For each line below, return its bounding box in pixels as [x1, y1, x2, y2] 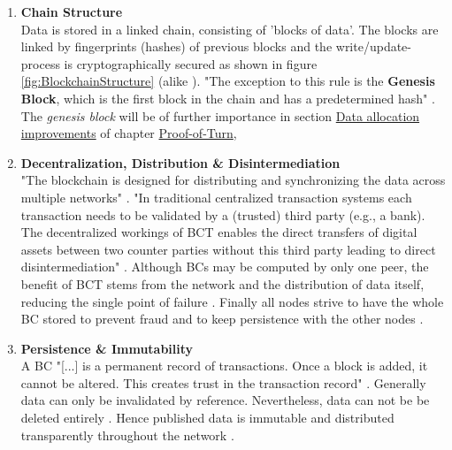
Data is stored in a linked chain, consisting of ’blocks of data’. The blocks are [20, 19, 439, 38]
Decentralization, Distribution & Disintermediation [20, 153, 341, 172]
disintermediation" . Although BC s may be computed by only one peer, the [20, 257, 429, 276]
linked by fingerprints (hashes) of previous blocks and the [20, 37, 333, 56]
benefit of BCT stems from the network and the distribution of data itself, [20, 274, 425, 293]
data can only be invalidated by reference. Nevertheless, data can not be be [20, 391, 430, 409]
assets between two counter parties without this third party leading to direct [20, 240, 436, 258]
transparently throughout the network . [20, 425, 234, 444]
